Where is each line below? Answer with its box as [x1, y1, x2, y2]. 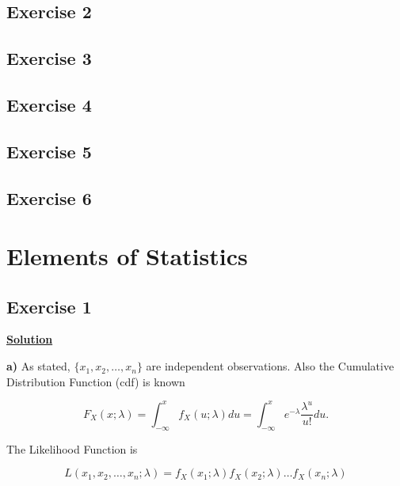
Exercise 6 [6, 185, 92, 210]
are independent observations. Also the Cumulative [146, 358, 394, 374]
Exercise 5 [6, 139, 92, 163]
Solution [6, 331, 53, 347]
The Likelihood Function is [6, 440, 138, 457]
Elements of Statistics [6, 240, 248, 272]
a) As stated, [6, 358, 70, 374]
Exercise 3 [6, 46, 92, 70]
